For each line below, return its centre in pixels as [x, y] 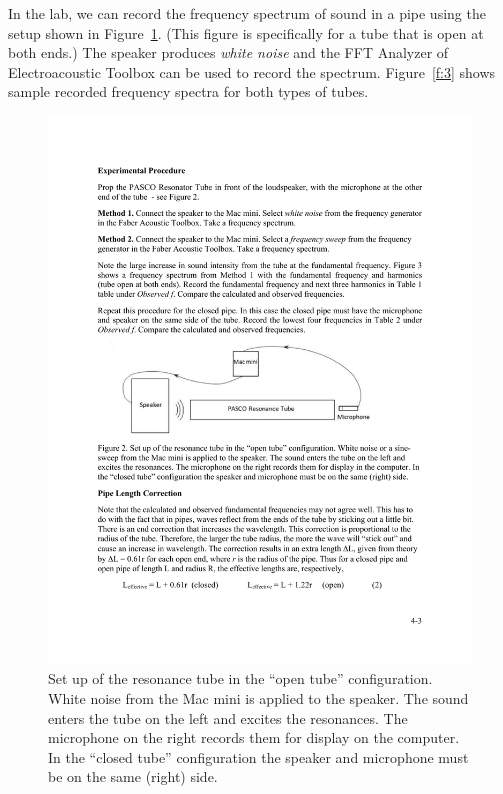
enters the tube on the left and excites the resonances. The [228, 717]
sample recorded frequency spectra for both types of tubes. [188, 91]
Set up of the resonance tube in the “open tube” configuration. [240, 678]
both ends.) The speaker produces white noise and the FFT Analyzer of [228, 52]
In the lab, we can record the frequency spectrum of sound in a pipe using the [247, 13]
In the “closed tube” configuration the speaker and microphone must [258, 756]
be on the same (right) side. [133, 776]
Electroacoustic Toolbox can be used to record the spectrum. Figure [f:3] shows [252, 71]
